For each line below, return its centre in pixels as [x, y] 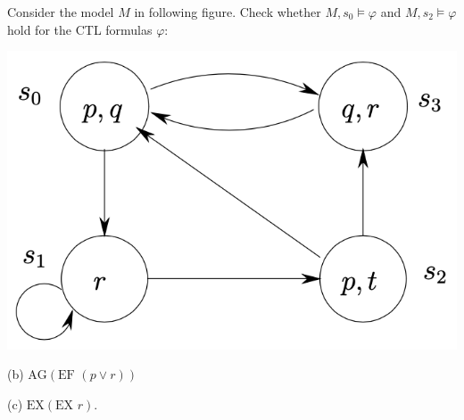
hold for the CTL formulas [80, 29]
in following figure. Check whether [228, 12]
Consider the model [61, 12]
